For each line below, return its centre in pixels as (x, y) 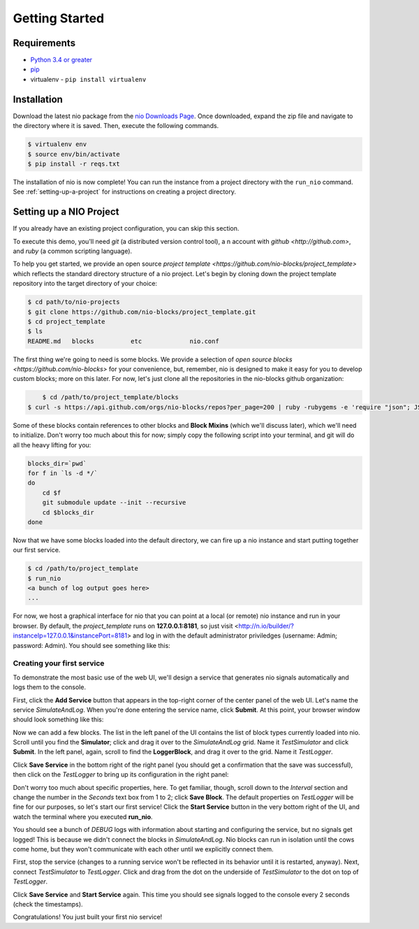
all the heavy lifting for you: (52, 445)
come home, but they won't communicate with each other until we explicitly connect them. (143, 849)
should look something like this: (58, 719)
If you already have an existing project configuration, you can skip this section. (126, 229)
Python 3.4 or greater (61, 60)
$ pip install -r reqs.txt (74, 164)
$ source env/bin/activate (74, 154)
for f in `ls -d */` (63, 473)
